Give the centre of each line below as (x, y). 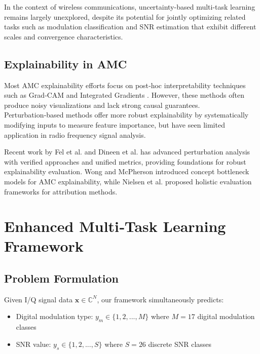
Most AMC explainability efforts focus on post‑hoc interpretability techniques (125, 85)
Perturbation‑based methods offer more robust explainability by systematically (126, 115)
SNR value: (33, 344)
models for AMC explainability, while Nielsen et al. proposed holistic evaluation (128, 181)
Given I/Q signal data (39, 299)
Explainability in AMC (66, 64)
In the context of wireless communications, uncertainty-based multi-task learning (130, 7)
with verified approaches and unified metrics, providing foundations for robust (125, 161)
